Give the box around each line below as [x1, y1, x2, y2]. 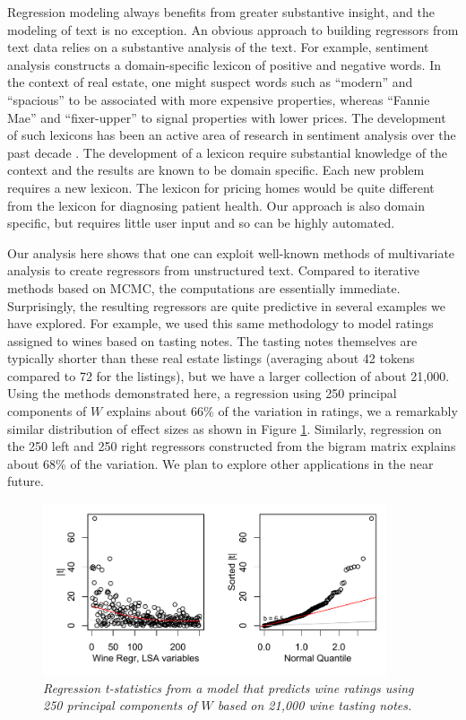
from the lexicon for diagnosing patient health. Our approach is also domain [7, 195, 425, 214]
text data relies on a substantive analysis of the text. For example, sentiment [7, 38, 429, 56]
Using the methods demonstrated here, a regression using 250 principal [7, 384, 397, 403]
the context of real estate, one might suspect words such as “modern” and [7, 73, 413, 91]
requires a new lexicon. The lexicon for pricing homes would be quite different [7, 178, 435, 196]
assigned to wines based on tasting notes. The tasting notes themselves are [7, 331, 418, 350]
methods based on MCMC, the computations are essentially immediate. [7, 278, 401, 297]
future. [7, 472, 44, 490]
